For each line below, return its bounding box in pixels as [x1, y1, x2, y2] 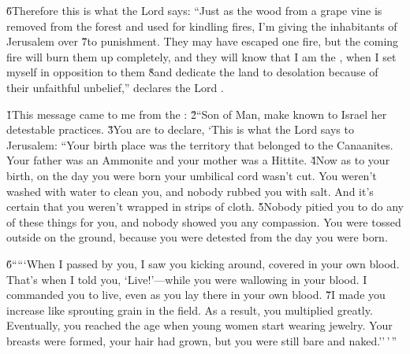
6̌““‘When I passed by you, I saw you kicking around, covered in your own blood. [6, 255, 400, 271]
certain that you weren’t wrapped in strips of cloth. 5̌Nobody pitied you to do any [6, 198, 404, 215]
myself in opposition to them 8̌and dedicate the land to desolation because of [6, 64, 378, 80]
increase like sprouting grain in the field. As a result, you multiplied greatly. [6, 301, 373, 318]
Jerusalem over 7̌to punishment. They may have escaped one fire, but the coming [6, 33, 399, 50]
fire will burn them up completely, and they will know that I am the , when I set [6, 48, 397, 65]
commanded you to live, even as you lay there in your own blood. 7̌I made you [6, 286, 386, 303]
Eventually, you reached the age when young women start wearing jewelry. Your [6, 317, 393, 334]
